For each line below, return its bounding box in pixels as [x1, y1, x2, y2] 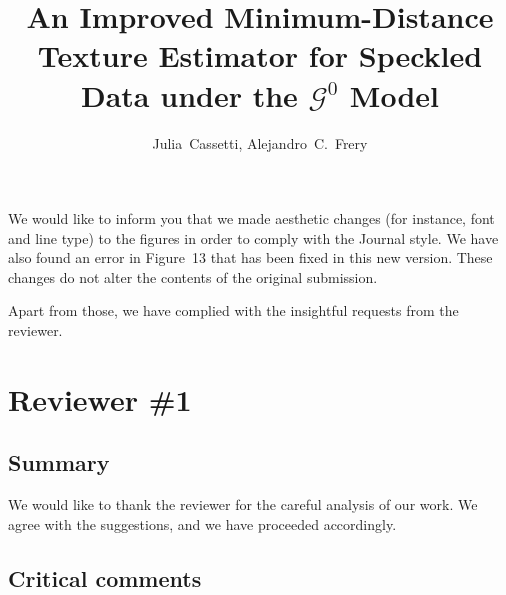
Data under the [81, 74, 298, 115]
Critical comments [8, 562, 202, 593]
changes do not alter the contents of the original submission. [8, 266, 378, 287]
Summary [8, 447, 110, 478]
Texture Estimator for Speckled [37, 35, 483, 76]
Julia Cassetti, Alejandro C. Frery [152, 132, 368, 153]
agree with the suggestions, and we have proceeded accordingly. [8, 513, 397, 534]
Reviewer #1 [8, 378, 192, 419]
